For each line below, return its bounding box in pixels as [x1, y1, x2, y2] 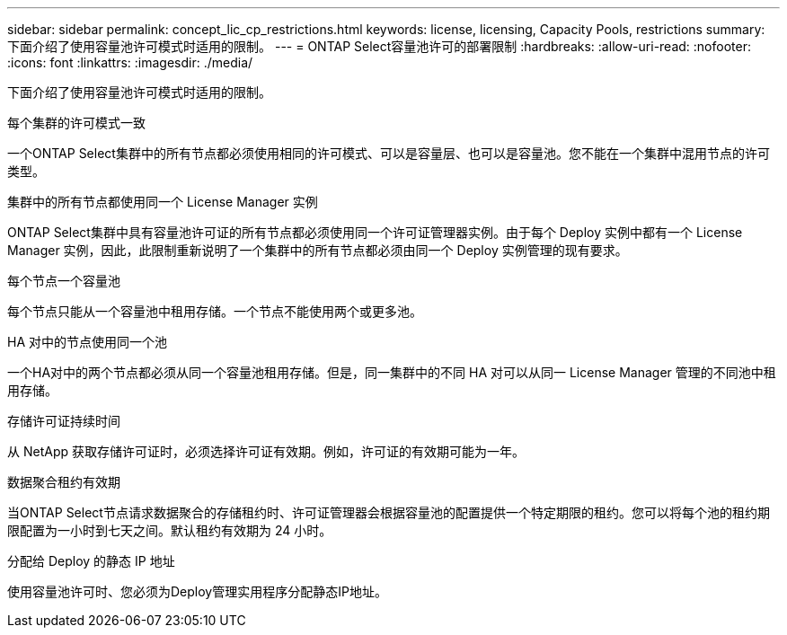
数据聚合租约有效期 [7, 474, 120, 489]
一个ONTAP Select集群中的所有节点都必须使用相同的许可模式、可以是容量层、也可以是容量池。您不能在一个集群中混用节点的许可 [7, 146, 770, 161]
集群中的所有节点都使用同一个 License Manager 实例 [7, 194, 318, 209]
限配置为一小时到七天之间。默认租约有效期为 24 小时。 [7, 523, 332, 538]
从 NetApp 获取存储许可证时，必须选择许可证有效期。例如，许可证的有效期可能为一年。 [7, 444, 525, 459]
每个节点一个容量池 [7, 273, 120, 288]
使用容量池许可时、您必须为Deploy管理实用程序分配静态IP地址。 [7, 584, 387, 599]
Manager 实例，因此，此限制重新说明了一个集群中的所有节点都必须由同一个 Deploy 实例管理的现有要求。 [7, 243, 628, 258]
